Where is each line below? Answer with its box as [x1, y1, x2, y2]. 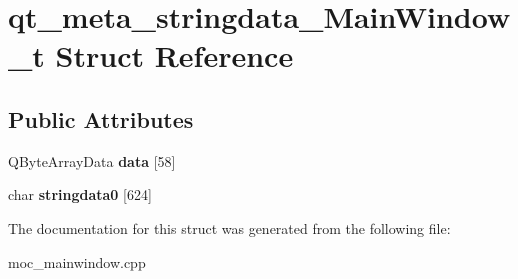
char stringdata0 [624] [8, 184, 152, 205]
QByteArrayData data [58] [8, 150, 176, 171]
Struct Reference [55, 35, 294, 76]
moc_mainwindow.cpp [8, 251, 146, 272]
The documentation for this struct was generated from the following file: [8, 217, 451, 238]
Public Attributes [8, 103, 194, 134]
